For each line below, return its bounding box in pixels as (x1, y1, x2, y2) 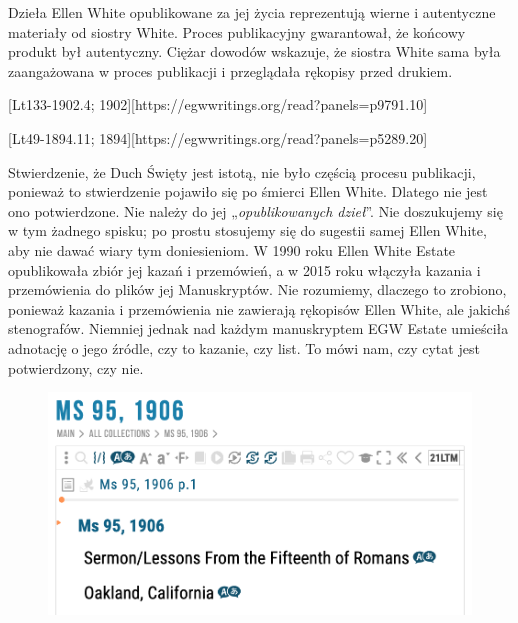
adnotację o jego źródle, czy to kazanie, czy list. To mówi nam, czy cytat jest (8, 337, 480, 358)
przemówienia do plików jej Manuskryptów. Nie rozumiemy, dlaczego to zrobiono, (8, 279, 507, 300)
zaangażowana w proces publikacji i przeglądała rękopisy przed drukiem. (8, 60, 453, 81)
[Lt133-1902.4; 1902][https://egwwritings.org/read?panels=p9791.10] (8, 94, 428, 115)
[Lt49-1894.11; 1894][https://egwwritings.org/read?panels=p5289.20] (8, 127, 428, 148)
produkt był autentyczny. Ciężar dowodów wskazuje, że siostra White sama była (8, 41, 501, 62)
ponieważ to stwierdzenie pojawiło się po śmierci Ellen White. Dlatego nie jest (8, 181, 488, 202)
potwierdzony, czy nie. (8, 357, 144, 378)
